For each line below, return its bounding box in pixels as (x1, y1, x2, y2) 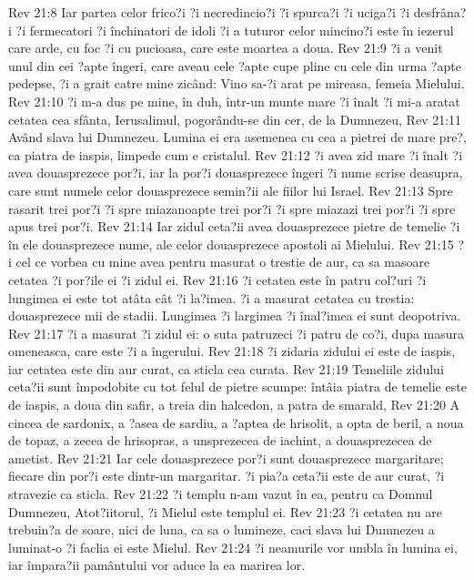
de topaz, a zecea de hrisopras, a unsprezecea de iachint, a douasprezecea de (8, 431, 432, 450)
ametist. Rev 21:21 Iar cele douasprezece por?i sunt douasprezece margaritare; (8, 448, 444, 467)
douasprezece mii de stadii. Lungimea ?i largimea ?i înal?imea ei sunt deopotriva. (8, 306, 461, 325)
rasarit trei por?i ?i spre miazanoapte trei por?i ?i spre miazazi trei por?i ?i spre (8, 198, 456, 218)
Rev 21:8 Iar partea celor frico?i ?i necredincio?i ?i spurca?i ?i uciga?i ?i (8, 3, 410, 21)
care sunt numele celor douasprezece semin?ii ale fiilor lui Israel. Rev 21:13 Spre (8, 180, 453, 199)
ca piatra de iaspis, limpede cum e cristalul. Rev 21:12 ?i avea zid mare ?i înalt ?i (8, 145, 463, 164)
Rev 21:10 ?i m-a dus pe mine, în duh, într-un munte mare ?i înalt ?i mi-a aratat (8, 91, 460, 110)
